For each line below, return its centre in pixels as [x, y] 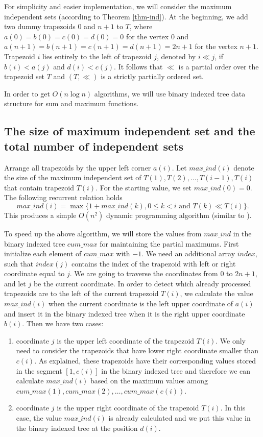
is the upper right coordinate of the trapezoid [128, 408]
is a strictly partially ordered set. [152, 76]
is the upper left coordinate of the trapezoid [126, 340]
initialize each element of [43, 253]
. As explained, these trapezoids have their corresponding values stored [145, 361]
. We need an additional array [188, 253]
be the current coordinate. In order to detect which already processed [142, 283]
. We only [231, 340]
